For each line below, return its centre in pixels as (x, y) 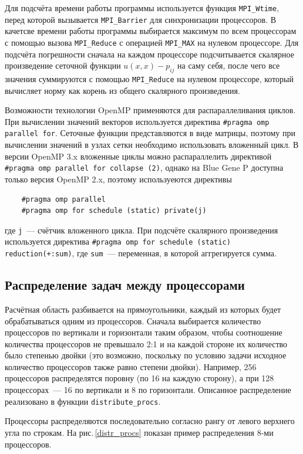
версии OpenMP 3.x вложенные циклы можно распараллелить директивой (138, 156)
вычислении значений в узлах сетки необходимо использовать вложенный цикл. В (152, 145)
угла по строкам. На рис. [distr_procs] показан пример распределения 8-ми (139, 432)
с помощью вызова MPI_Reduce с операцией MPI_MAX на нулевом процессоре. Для (152, 42)
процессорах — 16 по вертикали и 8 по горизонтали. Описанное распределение (148, 390)
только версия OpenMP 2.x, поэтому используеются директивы (118, 179)
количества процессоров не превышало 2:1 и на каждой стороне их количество (146, 343)
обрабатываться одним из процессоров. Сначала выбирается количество (133, 321)
